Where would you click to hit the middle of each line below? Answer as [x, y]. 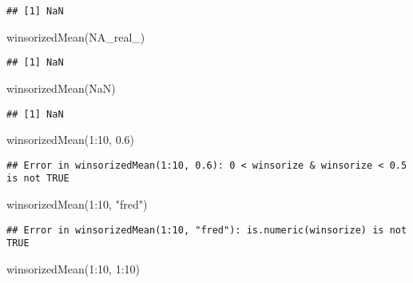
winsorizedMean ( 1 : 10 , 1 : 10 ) [73, 268]
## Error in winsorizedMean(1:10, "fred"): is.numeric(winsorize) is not [207, 230]
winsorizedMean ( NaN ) [61, 88]
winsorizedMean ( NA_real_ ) [76, 36]
